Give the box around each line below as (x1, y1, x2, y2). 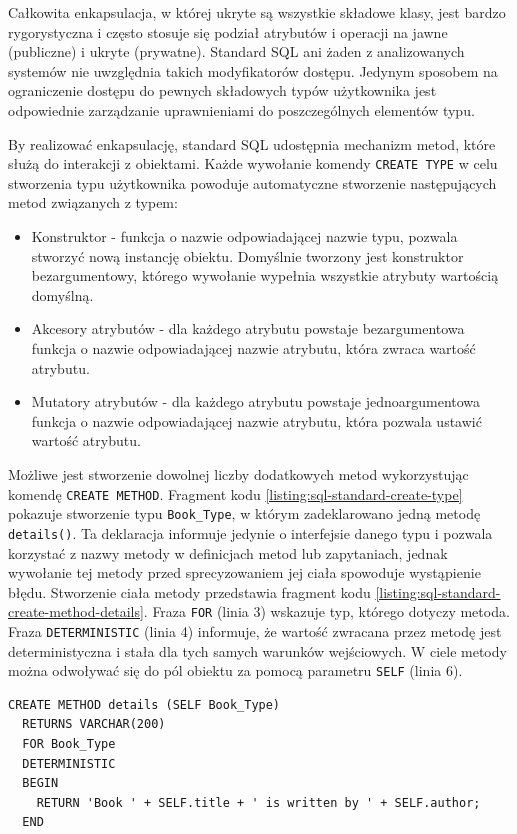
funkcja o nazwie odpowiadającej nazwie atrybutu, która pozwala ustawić (31, 410, 482, 431)
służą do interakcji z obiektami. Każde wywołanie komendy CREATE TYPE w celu (8, 153, 498, 174)
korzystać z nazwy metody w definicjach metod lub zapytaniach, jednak (8, 542, 448, 563)
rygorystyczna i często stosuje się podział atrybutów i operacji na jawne (8, 21, 448, 42)
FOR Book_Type (22, 737, 116, 752)
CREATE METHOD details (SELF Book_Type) (8, 697, 281, 712)
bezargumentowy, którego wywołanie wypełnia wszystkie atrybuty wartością (31, 265, 499, 286)
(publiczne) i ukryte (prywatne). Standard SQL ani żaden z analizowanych (8, 41, 465, 62)
